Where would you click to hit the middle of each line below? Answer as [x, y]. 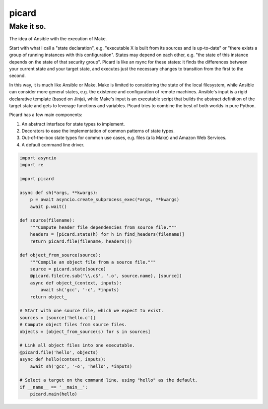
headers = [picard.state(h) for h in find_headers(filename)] [107, 234]
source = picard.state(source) [68, 269]
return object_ [48, 297]
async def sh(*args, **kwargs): [59, 193]
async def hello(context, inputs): [63, 359]
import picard [37, 179]
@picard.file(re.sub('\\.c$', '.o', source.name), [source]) [106, 276]
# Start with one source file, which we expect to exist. [92, 311]
